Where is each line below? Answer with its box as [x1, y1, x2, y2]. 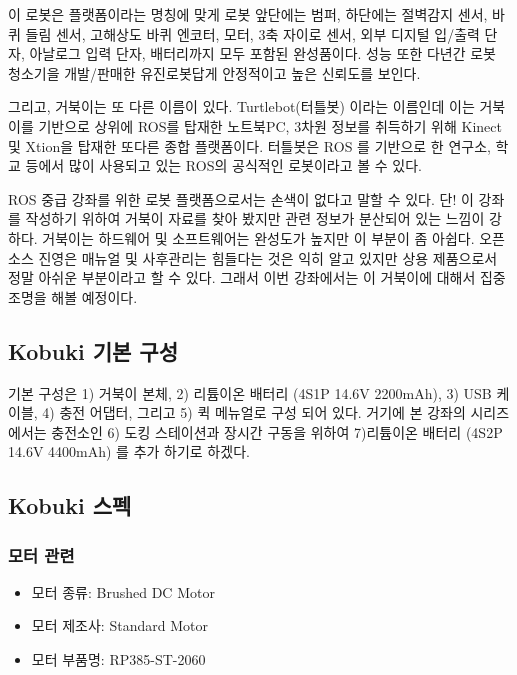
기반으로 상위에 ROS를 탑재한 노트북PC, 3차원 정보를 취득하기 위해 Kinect [38, 115, 502, 136]
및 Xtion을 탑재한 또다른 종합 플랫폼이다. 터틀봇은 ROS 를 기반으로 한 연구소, [8, 135, 491, 156]
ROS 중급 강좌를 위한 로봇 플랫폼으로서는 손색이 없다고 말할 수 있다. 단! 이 [8, 188, 474, 209]
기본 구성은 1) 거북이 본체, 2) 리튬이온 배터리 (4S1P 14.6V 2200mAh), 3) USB [8, 382, 492, 403]
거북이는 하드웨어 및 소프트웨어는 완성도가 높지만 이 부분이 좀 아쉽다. [42, 227, 475, 248]
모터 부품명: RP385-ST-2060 [31, 649, 206, 670]
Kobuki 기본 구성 [8, 335, 178, 366]
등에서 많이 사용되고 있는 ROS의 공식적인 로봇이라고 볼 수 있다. [25, 155, 422, 176]
